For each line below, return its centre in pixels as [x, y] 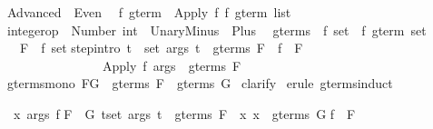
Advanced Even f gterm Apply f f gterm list [149, 12]
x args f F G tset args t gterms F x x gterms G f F [184, 113]
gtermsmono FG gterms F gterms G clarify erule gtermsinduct [200, 83]
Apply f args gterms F [172, 65]
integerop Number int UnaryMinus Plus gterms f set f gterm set [216, 30]
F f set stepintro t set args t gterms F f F [161, 48]
